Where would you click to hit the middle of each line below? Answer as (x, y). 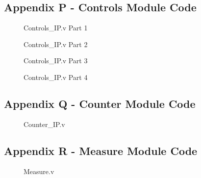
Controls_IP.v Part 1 (56, 28)
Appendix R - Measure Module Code (101, 150)
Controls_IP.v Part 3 (56, 61)
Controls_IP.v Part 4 (56, 77)
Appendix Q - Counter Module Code (100, 103)
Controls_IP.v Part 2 (56, 44)
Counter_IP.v (44, 124)
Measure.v (39, 171)
